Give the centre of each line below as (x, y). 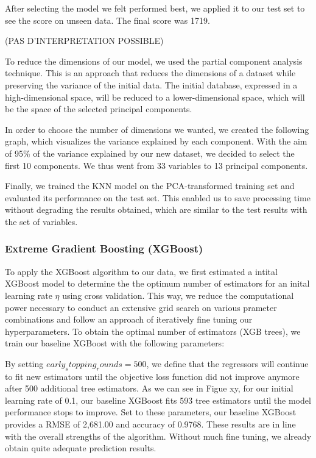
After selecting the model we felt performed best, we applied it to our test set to (155, 8)
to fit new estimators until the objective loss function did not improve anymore (152, 376)
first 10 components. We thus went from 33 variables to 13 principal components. (156, 165)
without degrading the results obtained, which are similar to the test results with (156, 209)
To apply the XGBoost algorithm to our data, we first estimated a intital (141, 271)
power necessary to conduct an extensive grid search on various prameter (141, 307)
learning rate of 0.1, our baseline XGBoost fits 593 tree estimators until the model (158, 400)
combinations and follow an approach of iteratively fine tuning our (129, 319)
